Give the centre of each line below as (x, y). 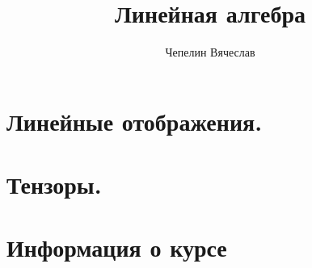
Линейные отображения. (135, 121)
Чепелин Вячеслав (210, 52)
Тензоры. (54, 184)
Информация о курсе (117, 247)
